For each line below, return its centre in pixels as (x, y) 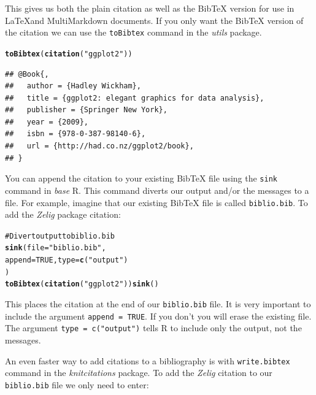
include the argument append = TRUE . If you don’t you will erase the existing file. (158, 316)
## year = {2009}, (47, 122)
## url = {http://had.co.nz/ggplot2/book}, (99, 146)
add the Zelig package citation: (63, 214)
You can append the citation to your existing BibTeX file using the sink (141, 178)
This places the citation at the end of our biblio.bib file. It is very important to (158, 304)
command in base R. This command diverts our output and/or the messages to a (157, 190)
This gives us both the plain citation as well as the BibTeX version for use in (150, 8)
